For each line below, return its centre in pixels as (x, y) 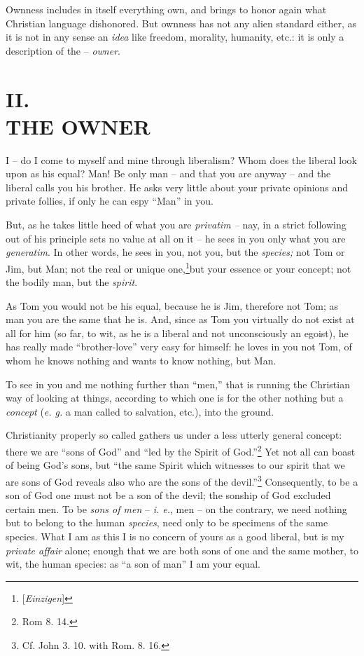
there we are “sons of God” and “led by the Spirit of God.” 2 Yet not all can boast (181, 450)
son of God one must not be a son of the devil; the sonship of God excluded (168, 495)
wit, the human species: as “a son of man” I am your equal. (133, 564)
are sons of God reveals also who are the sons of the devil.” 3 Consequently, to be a (182, 480)
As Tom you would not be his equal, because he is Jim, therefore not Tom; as (172, 305)
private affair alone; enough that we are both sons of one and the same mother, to (182, 550)
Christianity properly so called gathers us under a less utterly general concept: (174, 435)
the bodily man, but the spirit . (72, 282)
